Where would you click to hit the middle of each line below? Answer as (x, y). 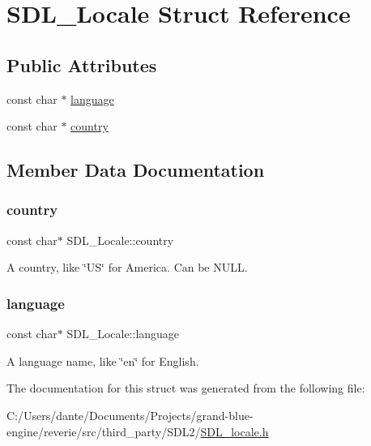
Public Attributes (82, 64)
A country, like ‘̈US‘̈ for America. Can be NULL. (127, 267)
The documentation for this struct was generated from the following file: (186, 388)
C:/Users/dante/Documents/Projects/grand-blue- (130, 415)
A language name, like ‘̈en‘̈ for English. (103, 360)
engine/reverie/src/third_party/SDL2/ (104, 431)
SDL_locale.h (235, 431)
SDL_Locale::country (120, 240)
